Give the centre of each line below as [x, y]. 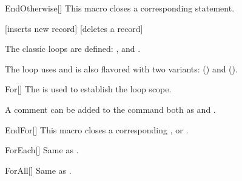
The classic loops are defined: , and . [73, 49]
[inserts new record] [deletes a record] [74, 28]
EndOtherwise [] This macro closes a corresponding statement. [120, 8]
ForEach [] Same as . [42, 150]
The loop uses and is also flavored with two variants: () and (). [121, 68]
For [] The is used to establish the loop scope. [88, 89]
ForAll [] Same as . [38, 170]
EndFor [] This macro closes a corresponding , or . [97, 129]
